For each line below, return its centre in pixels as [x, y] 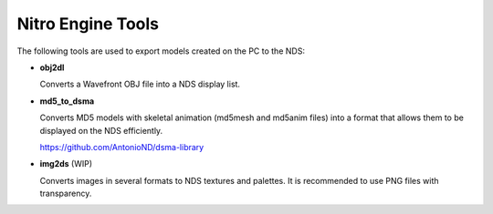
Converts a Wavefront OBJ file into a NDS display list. [140, 84]
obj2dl [52, 67]
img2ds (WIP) [66, 164]
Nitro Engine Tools [88, 24]
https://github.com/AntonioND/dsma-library [122, 147]
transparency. [66, 194]
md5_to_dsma [67, 101]
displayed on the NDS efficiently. [101, 130]
